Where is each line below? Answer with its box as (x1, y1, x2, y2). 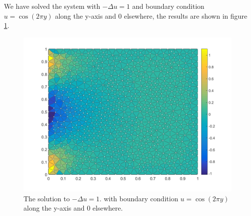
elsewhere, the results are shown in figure (124, 10, 248, 21)
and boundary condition (132, 1, 204, 11)
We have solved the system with (4, 1, 100, 11)
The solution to (24, 193, 70, 203)
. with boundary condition (100, 193, 178, 203)
